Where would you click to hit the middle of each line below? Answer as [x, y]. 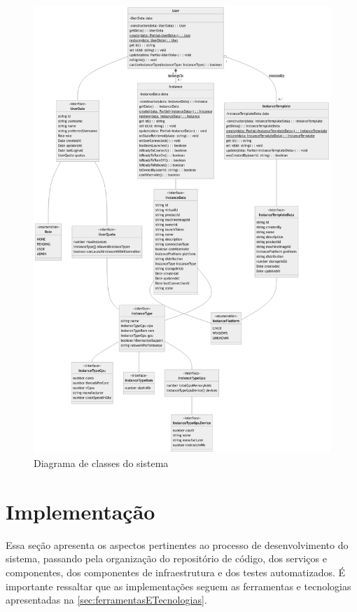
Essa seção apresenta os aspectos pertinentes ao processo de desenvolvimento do [177, 544]
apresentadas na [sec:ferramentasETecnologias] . [106, 600]
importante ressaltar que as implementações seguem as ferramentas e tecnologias [178, 586]
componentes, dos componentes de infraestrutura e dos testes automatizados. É [176, 572]
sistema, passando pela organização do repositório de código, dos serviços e [166, 558]
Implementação [80, 511]
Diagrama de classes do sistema [101, 463]
